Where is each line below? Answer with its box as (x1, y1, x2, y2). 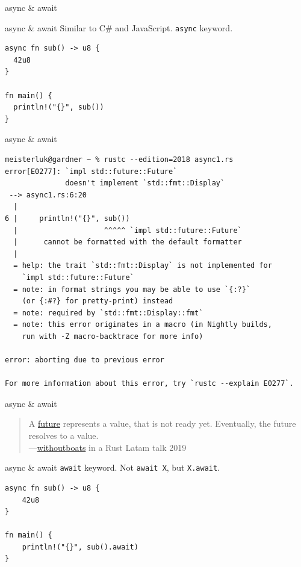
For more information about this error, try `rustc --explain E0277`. (5, 379, 294, 388)
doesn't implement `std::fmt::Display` (65, 179, 225, 188)
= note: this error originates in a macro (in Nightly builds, (13, 320, 272, 329)
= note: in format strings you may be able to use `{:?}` (13, 285, 251, 294)
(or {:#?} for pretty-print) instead (22, 297, 173, 306)
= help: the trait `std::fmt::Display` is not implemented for (13, 261, 272, 270)
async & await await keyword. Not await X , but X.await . (5, 461, 220, 474)
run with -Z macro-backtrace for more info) (22, 332, 203, 341)
